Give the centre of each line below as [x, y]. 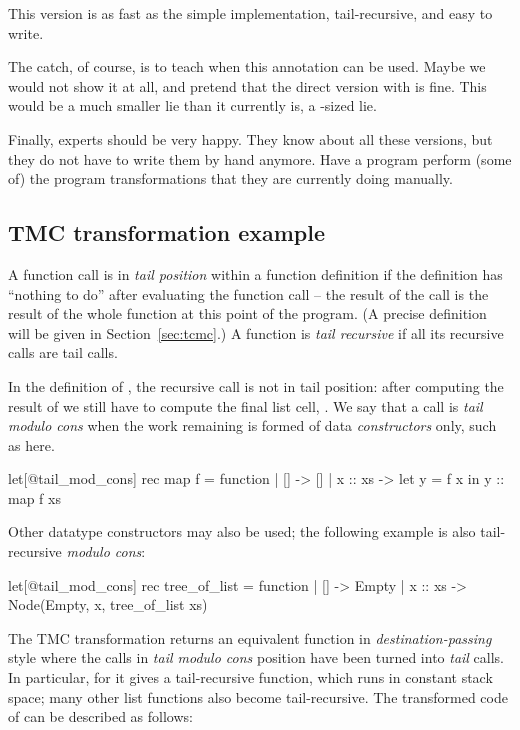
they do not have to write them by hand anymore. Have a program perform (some [260, 158]
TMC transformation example [166, 232]
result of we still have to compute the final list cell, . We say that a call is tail [245, 405]
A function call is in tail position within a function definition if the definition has [255, 273]
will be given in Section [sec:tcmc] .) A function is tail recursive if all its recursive [256, 332]
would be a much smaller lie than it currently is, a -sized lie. [192, 105]
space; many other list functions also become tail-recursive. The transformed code [258, 696]
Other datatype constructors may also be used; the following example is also [242, 531]
